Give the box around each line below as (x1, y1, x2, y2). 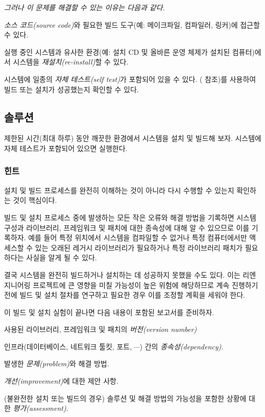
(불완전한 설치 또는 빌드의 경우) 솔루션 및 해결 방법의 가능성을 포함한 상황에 (4, 392, 247, 403)
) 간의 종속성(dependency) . (139, 341, 224, 351)
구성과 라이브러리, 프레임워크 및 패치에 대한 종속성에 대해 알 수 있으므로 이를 (4, 222, 250, 233)
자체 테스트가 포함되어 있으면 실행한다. (4, 142, 128, 153)
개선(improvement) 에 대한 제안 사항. (4, 376, 118, 386)
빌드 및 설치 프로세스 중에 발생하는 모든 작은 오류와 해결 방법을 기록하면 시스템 (4, 212, 256, 222)
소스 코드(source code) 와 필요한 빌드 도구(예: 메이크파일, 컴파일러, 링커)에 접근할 (4, 19, 260, 30)
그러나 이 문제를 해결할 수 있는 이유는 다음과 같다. (4, 2, 165, 12)
